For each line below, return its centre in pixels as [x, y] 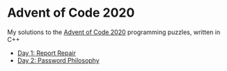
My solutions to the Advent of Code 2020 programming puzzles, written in [114, 32]
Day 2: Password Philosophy [58, 60]
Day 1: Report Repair [47, 53]
